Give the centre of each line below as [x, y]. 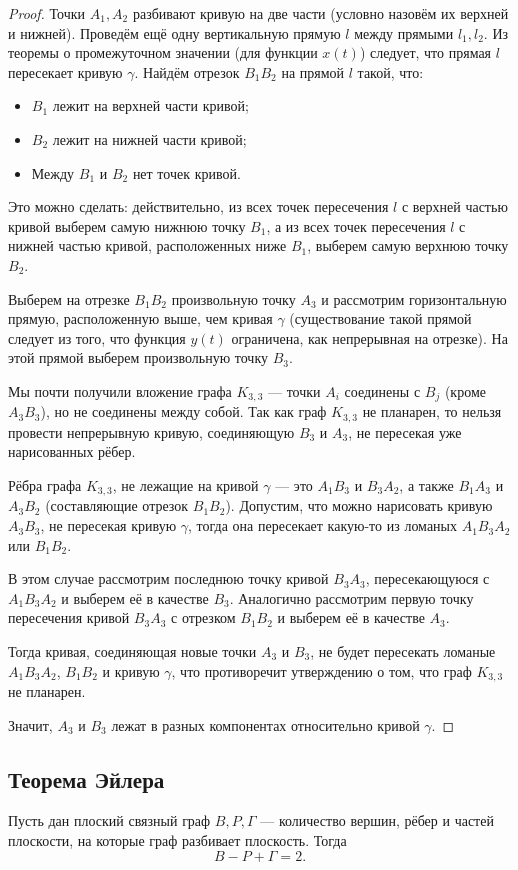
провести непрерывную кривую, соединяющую [151, 431]
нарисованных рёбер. [72, 451]
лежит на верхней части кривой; [150, 105]
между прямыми [404, 32]
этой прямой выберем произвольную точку [138, 357]
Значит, [30, 724]
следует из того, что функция [97, 337]
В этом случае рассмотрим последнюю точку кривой [168, 578]
